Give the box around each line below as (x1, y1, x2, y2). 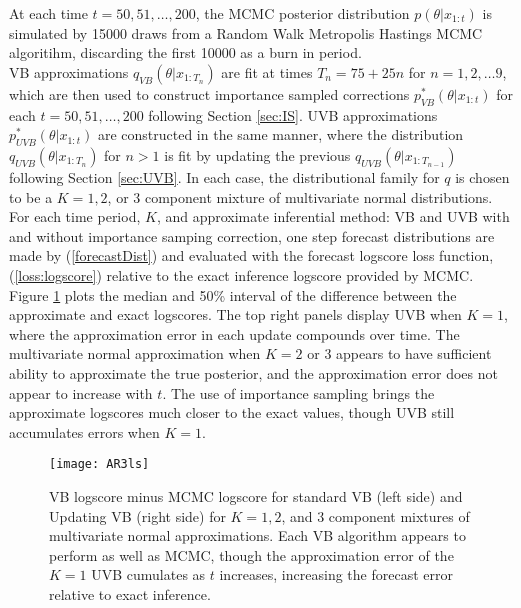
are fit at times (221, 61, 313, 82)
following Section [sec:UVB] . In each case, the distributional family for (9, 166, 440, 187)
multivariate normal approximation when (9, 343, 261, 364)
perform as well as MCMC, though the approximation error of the (49, 544, 454, 565)
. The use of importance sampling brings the (162, 382, 435, 403)
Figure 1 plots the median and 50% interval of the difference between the (9, 284, 457, 305)
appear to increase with (9, 382, 153, 403)
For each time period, (9, 206, 141, 227)
